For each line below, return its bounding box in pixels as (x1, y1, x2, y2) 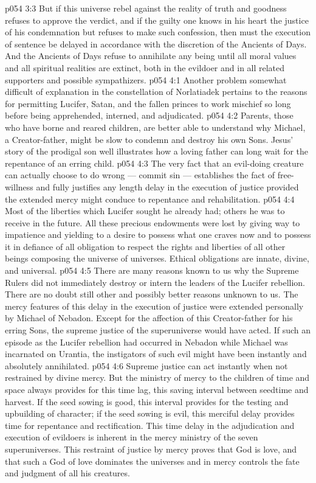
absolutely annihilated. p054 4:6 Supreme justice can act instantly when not (5, 359, 288, 372)
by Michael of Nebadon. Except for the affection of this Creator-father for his (5, 311, 293, 324)
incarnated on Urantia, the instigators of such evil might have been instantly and (5, 347, 307, 360)
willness (5, 180, 33, 193)
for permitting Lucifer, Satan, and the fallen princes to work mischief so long (5, 97, 291, 109)
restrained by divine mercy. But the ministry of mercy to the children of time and (5, 371, 310, 384)
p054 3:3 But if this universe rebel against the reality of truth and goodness (5, 2, 287, 14)
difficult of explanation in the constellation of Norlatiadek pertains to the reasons (5, 85, 307, 98)
